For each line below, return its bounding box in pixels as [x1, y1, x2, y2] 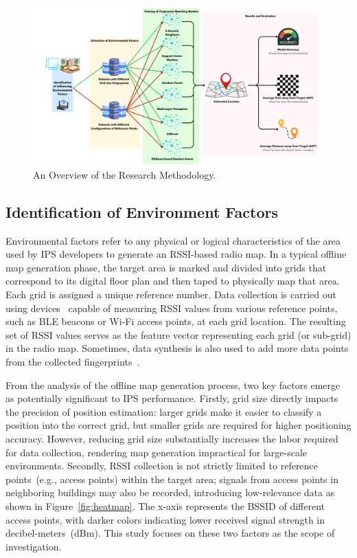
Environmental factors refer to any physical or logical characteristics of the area [5, 233, 341, 247]
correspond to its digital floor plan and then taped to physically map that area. [5, 274, 340, 288]
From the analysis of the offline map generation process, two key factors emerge [5, 377, 341, 392]
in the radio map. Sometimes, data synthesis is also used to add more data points [5, 341, 349, 355]
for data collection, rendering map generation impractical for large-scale [5, 445, 308, 459]
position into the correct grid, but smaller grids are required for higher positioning [5, 418, 352, 432]
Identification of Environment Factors [5, 201, 278, 222]
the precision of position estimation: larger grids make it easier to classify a [5, 404, 322, 418]
